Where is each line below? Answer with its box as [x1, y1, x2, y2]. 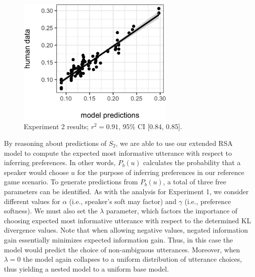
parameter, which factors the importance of [106, 206, 238, 216]
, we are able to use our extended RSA [116, 138, 233, 148]
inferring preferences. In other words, [4, 157, 116, 168]
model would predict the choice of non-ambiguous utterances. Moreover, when [4, 244, 240, 254]
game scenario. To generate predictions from [4, 176, 138, 187]
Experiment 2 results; [24, 121, 89, 132]
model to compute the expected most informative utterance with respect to [4, 147, 232, 158]
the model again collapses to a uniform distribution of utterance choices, [23, 254, 242, 264]
